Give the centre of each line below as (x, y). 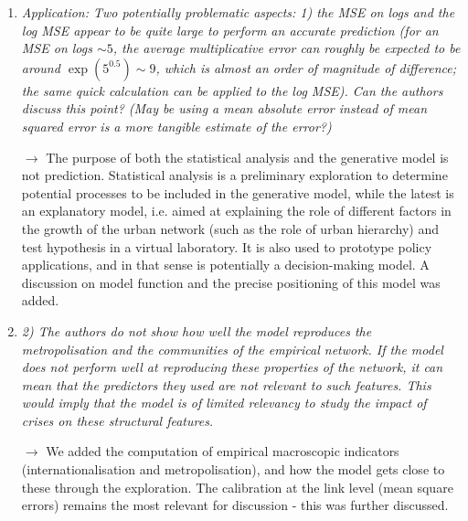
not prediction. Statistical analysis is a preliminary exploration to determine (234, 175)
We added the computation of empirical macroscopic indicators (223, 451)
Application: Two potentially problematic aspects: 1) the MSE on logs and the (238, 12)
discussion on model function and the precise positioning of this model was (231, 282)
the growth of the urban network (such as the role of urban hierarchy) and (230, 228)
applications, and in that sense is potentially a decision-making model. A (225, 265)
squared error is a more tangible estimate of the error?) (176, 126)
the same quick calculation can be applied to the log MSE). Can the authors (232, 90)
